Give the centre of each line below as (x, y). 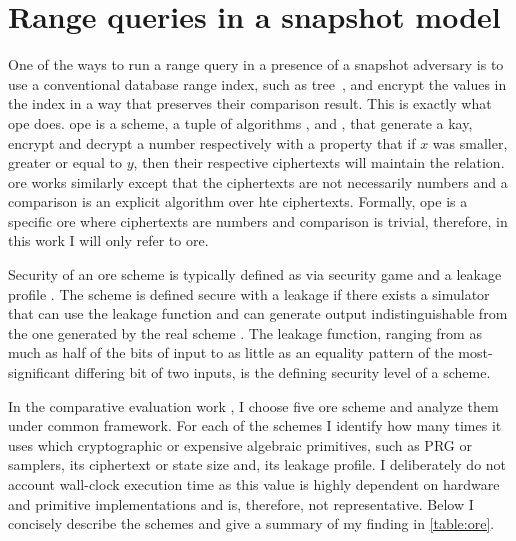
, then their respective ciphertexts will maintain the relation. (319, 162)
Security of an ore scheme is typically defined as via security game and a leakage (255, 274)
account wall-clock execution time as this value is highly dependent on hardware (254, 484)
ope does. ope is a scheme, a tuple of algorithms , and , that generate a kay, (240, 122)
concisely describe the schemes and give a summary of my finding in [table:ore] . (251, 523)
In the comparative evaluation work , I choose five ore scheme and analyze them (253, 405)
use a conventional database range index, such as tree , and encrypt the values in (257, 83)
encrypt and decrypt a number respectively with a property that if (212, 142)
